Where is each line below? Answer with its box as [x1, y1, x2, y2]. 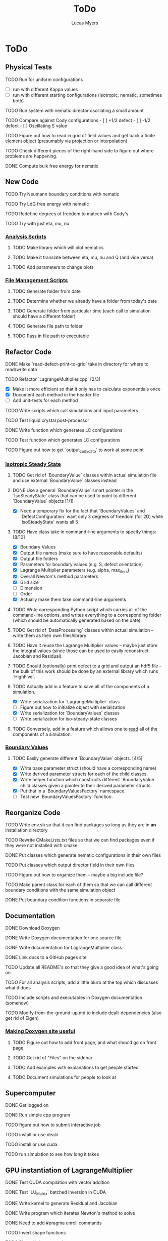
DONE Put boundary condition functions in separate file [5, 897, 121, 903]
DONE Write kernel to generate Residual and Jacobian [5, 1200, 118, 1206]
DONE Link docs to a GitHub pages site [5, 954, 87, 960]
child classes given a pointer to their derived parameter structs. [20, 782, 152, 788]
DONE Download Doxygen [5, 925, 60, 931]
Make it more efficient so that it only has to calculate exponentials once [12, 386, 161, 392]
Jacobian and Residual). [12, 653, 63, 659]
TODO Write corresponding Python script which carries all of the [12, 606, 147, 613]
